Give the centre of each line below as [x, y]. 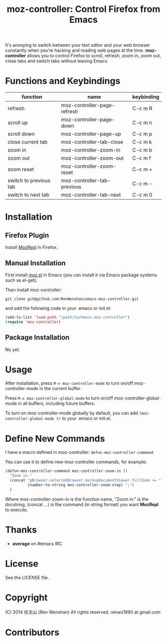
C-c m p [142, 134]
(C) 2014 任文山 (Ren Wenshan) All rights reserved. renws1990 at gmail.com [83, 612]
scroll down [21, 134]
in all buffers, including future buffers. [57, 404]
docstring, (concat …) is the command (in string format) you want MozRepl [82, 504]
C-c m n [142, 123]
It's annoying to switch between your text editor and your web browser [78, 45]
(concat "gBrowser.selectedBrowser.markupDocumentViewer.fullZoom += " [85, 481]
